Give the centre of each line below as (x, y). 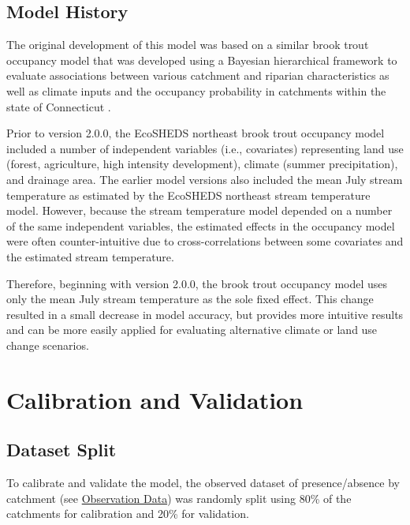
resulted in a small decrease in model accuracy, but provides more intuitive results (205, 314)
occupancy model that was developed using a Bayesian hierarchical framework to (202, 60)
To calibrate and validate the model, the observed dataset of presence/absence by (203, 483)
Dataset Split (61, 450)
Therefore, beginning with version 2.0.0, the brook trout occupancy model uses (197, 283)
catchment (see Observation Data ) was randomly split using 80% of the (179, 498)
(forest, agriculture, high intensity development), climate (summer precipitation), (202, 164)
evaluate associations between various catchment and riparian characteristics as (198, 75)
